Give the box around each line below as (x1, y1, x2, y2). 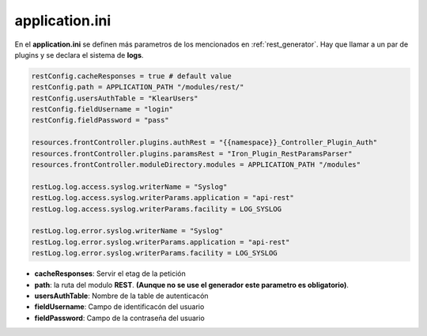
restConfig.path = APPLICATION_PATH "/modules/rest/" (31, 83, 244, 92)
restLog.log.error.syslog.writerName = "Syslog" (31, 226, 224, 236)
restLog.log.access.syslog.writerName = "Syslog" (31, 182, 228, 191)
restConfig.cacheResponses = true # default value (31, 71, 232, 81)
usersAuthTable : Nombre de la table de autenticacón (34, 291, 209, 300)
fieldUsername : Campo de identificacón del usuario (34, 302, 205, 311)
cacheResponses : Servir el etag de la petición (34, 269, 186, 278)
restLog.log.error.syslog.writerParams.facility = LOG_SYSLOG (31, 249, 278, 258)
